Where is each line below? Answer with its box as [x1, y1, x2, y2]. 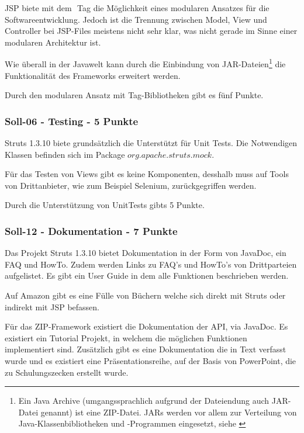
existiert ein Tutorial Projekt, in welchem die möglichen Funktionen [5, 331, 247, 344]
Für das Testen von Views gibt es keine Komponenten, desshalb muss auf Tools [5, 168, 289, 180]
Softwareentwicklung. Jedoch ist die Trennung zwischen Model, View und [5, 13, 267, 25]
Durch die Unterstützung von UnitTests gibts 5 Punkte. [5, 199, 205, 211]
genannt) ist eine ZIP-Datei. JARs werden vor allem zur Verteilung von [40, 406, 297, 418]
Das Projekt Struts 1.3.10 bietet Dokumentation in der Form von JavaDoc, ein [5, 247, 286, 259]
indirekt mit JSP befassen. [5, 300, 99, 313]
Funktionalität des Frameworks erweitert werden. [5, 69, 181, 81]
